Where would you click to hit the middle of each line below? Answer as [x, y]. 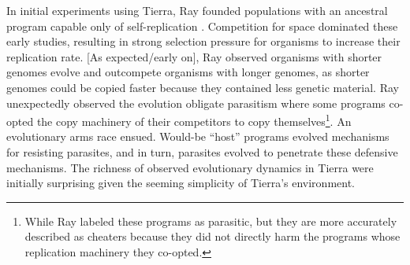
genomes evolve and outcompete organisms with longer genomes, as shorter [188, 72]
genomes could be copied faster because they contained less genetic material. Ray [203, 87]
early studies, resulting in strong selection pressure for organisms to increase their [203, 41]
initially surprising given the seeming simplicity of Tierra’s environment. [181, 183]
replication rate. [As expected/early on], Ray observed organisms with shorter [194, 56]
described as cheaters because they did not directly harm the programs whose [212, 236]
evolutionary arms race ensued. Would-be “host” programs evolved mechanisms [198, 136]
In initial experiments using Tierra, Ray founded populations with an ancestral [197, 10]
